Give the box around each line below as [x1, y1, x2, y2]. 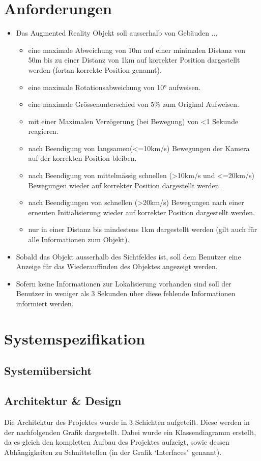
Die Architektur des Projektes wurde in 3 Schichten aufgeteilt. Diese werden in [4, 416, 250, 427]
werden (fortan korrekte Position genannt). [28, 64, 162, 75]
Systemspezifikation [4, 328, 146, 349]
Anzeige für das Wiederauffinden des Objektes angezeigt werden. [16, 261, 218, 272]
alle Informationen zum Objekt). [28, 234, 130, 245]
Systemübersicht [4, 363, 92, 379]
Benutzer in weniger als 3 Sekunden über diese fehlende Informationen [16, 288, 236, 299]
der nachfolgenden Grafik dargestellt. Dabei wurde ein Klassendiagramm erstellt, [4, 426, 256, 437]
